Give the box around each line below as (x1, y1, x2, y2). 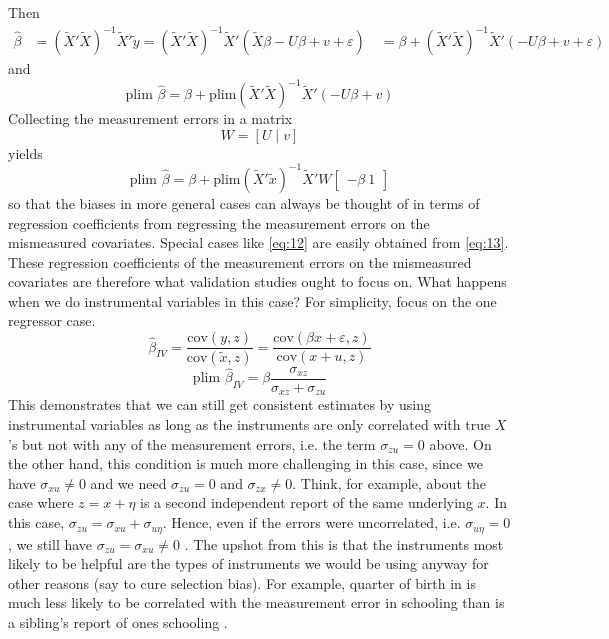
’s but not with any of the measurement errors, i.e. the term (8, 433, 376, 454)
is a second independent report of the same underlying (140, 492, 473, 513)
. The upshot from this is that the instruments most (184, 533, 504, 554)
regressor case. (8, 310, 96, 331)
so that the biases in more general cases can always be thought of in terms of (8, 192, 480, 213)
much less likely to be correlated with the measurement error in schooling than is (8, 592, 505, 613)
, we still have (8, 533, 93, 554)
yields (8, 142, 43, 163)
